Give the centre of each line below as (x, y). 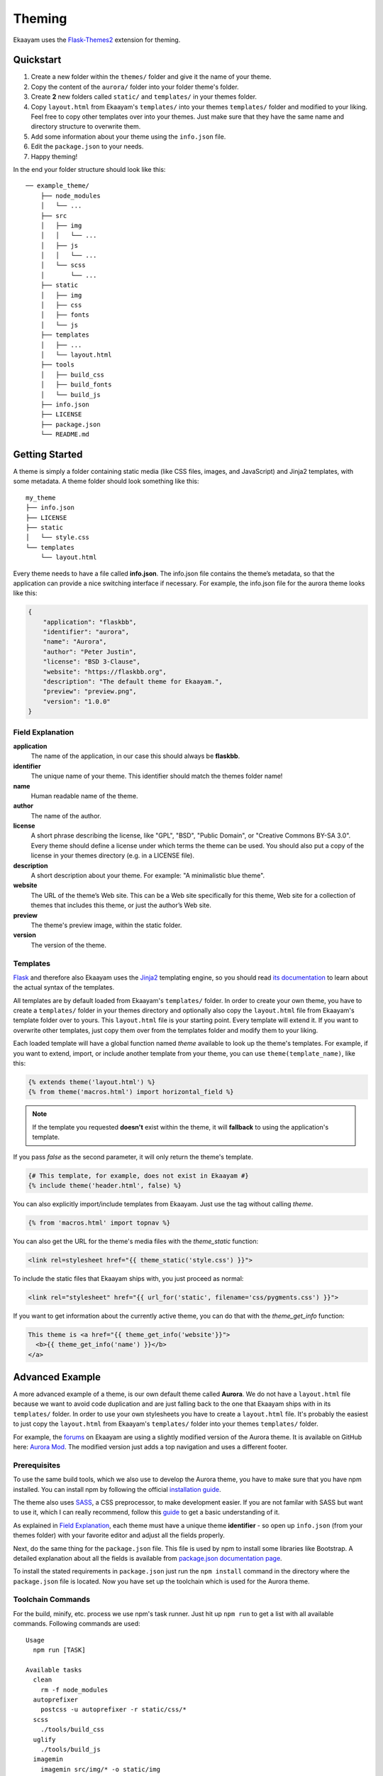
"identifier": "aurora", (86, 632)
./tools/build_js (70, 1749)
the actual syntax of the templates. (64, 987)
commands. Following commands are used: (77, 1624)
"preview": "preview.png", (90, 692)
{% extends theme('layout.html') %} (92, 1082)
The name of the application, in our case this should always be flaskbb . (135, 756)
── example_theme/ (58, 186)
